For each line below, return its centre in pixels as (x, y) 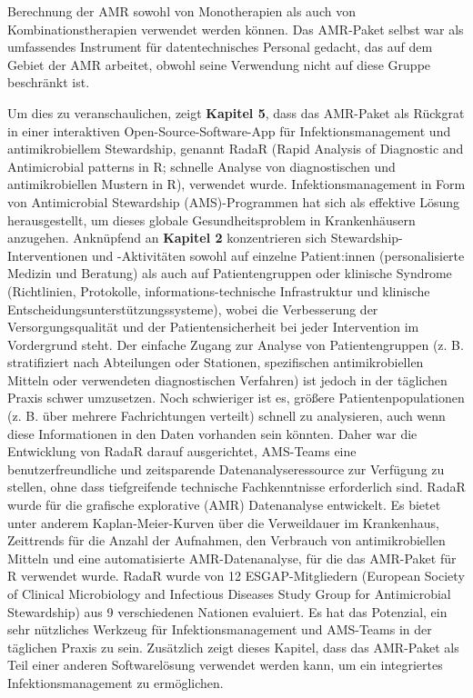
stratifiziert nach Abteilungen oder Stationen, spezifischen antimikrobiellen (216, 362)
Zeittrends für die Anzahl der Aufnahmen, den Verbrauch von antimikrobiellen (226, 540)
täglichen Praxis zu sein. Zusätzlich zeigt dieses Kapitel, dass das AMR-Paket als (233, 647)
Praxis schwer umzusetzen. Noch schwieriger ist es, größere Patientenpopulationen (236, 398)
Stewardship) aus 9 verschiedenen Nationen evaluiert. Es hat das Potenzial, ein (227, 611)
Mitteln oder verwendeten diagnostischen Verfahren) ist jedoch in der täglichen (227, 379)
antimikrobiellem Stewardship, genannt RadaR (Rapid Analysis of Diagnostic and (236, 149)
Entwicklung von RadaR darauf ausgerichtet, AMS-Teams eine (182, 451)
